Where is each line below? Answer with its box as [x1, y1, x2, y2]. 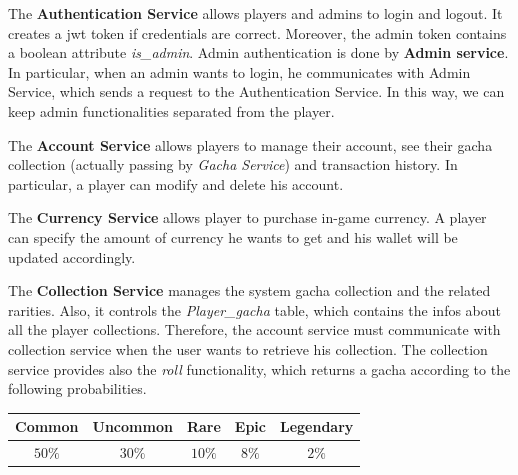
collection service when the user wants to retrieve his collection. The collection [8, 338, 488, 359]
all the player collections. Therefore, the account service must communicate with [8, 319, 501, 340]
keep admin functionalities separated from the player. [8, 100, 335, 121]
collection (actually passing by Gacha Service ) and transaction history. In [8, 154, 458, 175]
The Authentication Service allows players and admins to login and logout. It [8, 3, 503, 23]
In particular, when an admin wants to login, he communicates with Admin [8, 61, 471, 82]
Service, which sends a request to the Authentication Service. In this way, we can [8, 81, 505, 102]
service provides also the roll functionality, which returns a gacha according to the [8, 358, 511, 379]
